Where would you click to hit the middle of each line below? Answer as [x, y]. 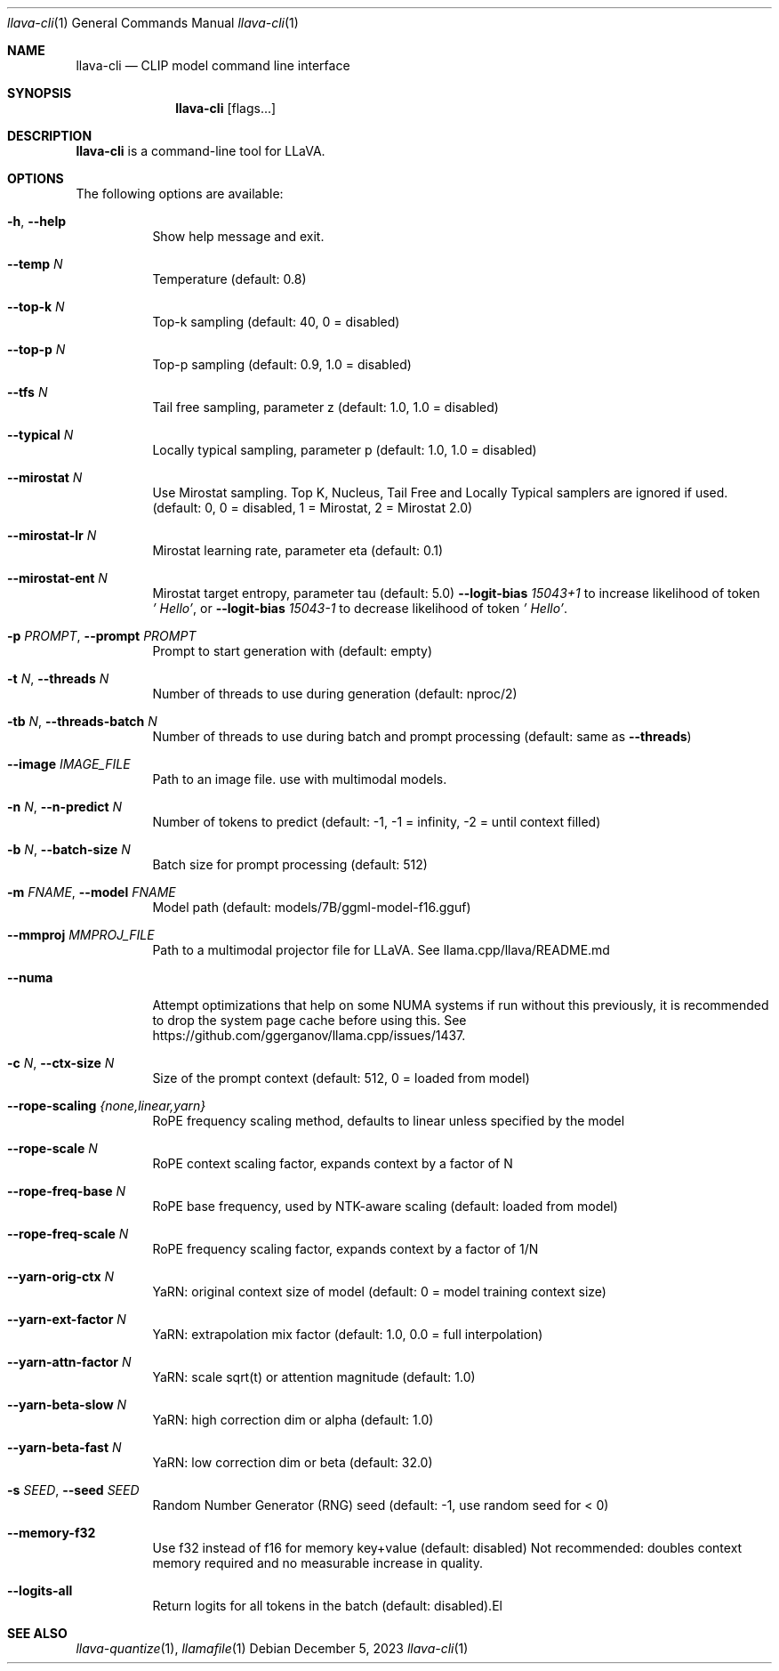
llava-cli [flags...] [226, 108]
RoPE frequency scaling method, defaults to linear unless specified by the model [389, 1121]
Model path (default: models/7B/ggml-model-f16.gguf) [312, 907]
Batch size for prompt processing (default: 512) [290, 864]
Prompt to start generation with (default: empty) [293, 651]
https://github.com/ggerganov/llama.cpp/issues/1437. [309, 1035]
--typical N [40, 435]
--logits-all [40, 1590]
